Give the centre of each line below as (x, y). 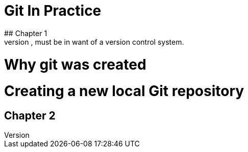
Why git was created (75, 64)
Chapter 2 (30, 116)
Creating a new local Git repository (124, 91)
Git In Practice (53, 11)
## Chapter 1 (26, 33)
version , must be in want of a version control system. (94, 42)
